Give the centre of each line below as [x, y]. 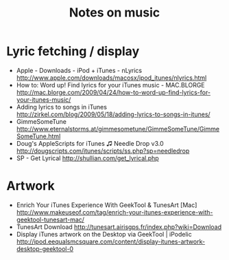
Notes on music [114, 13]
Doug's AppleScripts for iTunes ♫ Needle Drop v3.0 [90, 143]
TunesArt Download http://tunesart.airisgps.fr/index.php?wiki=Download [119, 227]
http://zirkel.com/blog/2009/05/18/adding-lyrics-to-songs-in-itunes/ [113, 114]
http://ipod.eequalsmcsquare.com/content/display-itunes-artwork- [111, 241]
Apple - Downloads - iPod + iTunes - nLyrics [79, 70]
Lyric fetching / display [73, 51]
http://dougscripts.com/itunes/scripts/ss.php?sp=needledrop [103, 151]
